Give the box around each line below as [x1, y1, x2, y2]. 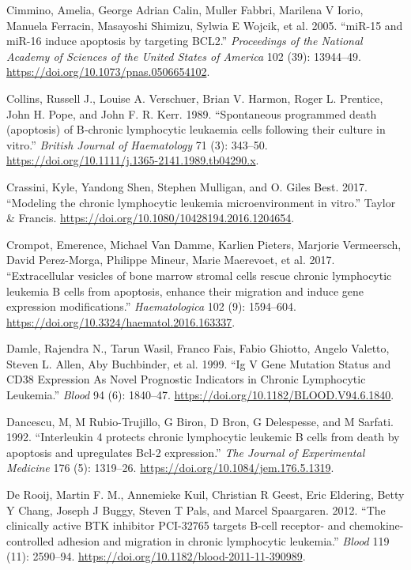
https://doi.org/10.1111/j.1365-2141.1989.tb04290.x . [6, 152, 259, 168]
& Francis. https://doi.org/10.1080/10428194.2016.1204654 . [6, 210, 295, 226]
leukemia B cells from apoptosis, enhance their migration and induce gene [6, 282, 364, 299]
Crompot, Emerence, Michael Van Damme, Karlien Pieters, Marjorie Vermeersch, [6, 236, 402, 252]
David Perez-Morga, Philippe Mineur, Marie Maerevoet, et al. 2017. [6, 251, 335, 268]
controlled [6, 532, 55, 549]
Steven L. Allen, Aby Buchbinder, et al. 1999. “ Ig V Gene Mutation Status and [6, 355, 391, 372]
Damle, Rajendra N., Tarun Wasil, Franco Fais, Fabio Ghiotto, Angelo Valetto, [6, 340, 390, 357]
